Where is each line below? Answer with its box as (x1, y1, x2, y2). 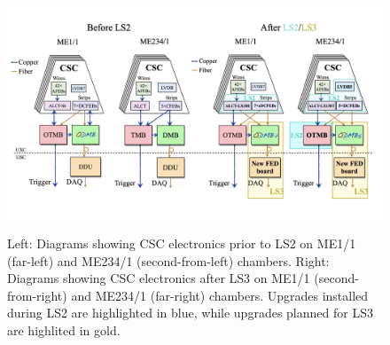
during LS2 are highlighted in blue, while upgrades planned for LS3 (7, 303, 373, 322)
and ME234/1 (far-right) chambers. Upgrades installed (71, 286, 369, 304)
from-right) (7, 286, 67, 304)
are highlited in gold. (7, 321, 121, 340)
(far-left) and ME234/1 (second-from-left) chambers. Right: (7, 251, 330, 270)
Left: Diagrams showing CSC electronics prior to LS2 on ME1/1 (7, 234, 356, 253)
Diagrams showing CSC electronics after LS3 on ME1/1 (7, 269, 310, 287)
